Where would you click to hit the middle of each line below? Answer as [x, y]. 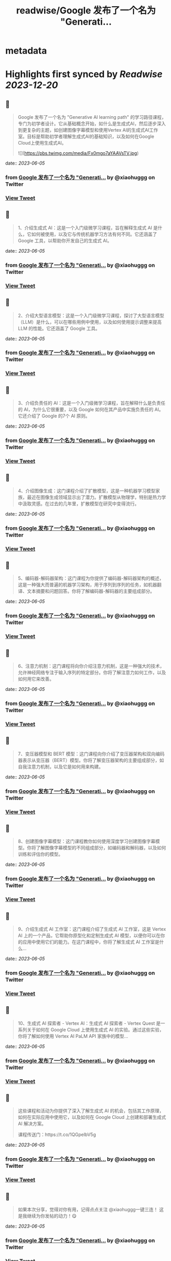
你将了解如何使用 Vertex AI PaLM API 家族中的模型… [73, 1036]
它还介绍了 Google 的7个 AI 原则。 [54, 416]
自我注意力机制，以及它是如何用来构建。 [60, 767]
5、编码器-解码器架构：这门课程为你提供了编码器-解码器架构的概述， [91, 578]
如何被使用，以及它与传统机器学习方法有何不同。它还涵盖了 [94, 234]
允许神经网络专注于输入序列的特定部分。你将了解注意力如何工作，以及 [92, 672]
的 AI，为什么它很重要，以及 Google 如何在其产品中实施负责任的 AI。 [91, 410]
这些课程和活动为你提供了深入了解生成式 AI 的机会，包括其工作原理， [91, 1111]
